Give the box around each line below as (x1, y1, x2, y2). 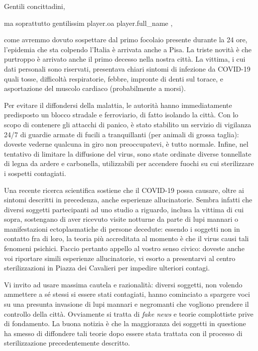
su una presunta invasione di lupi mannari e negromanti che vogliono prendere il (4, 299, 249, 309)
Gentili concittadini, (4, 1, 65, 11)
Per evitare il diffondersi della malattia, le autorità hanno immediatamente (4, 99, 232, 110)
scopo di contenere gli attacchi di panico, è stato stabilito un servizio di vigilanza (4, 119, 252, 129)
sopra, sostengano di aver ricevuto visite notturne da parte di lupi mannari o (4, 214, 238, 224)
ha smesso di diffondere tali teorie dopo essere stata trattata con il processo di (4, 328, 243, 338)
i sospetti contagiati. (4, 168, 66, 178)
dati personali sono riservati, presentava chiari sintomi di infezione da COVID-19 (4, 63, 251, 74)
